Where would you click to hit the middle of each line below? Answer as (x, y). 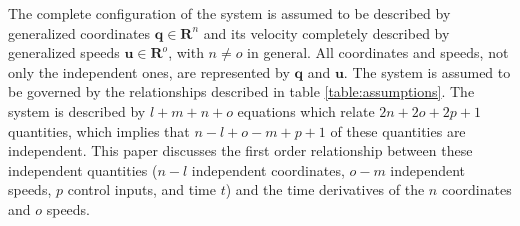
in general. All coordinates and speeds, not (378, 52)
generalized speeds (64, 52)
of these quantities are (398, 130)
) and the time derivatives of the (325, 189)
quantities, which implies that (99, 130)
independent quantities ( (83, 169)
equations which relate (306, 110)
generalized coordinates (79, 32)
